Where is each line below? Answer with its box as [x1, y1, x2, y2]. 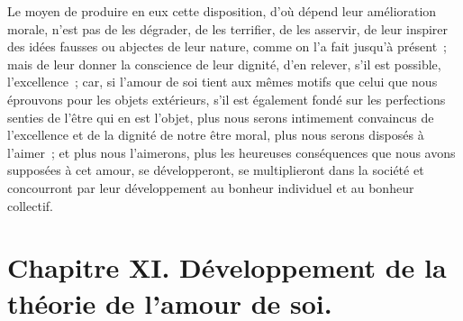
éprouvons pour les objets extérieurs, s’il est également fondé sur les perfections [7, 89, 446, 108]
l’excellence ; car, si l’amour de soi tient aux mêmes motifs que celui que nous [7, 72, 438, 91]
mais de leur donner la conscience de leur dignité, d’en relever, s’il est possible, [7, 54, 441, 73]
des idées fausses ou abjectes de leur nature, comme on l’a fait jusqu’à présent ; [7, 37, 447, 56]
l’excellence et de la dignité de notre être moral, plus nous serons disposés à [7, 125, 424, 144]
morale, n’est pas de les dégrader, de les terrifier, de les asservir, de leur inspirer [7, 19, 449, 38]
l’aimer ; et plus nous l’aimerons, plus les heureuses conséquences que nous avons [7, 142, 456, 161]
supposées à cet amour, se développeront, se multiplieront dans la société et [7, 160, 424, 179]
